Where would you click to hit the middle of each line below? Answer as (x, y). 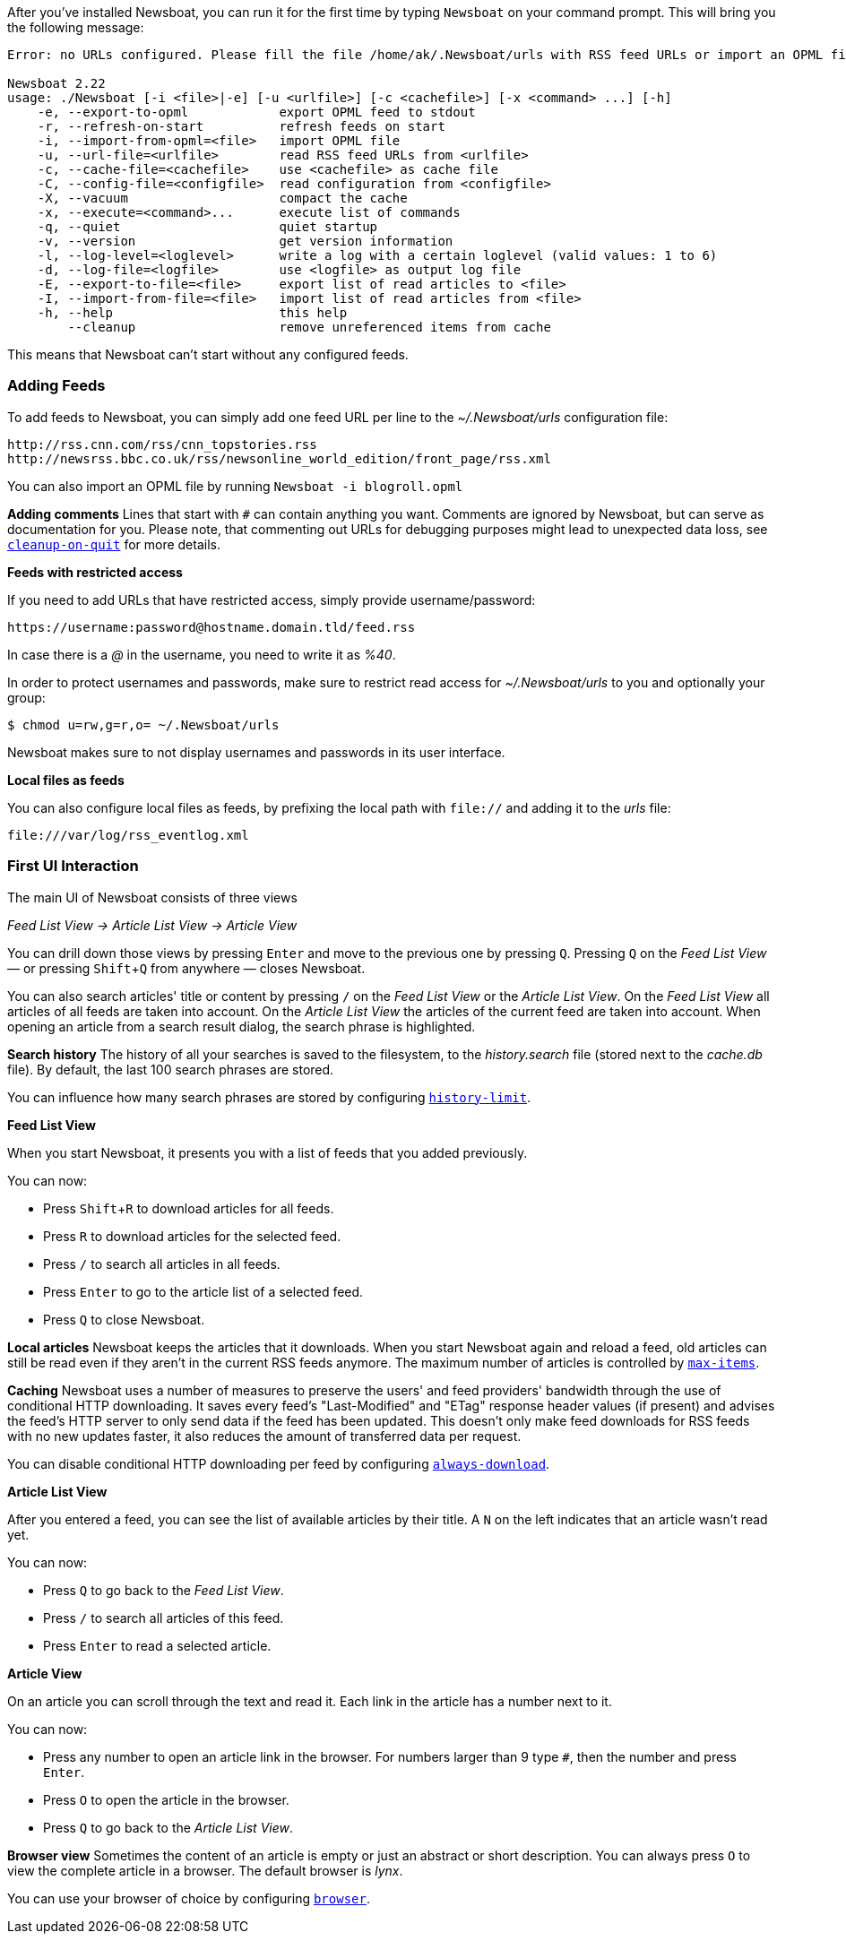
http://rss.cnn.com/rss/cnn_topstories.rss (162, 444)
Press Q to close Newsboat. (124, 1319)
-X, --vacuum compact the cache (222, 198)
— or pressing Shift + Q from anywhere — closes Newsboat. (186, 968)
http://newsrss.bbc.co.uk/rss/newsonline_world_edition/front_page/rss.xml (279, 458)
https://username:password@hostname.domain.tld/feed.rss (211, 627)
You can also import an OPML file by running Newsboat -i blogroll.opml (235, 486)
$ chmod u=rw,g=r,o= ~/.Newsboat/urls (143, 725)
